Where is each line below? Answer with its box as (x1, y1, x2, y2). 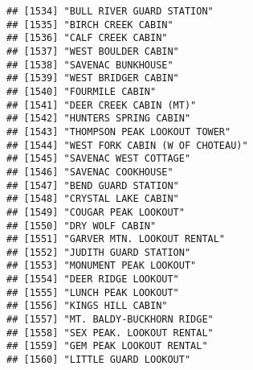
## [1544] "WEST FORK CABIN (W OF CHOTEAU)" (6, 139, 248, 151)
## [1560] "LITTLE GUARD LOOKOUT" (6, 354, 191, 366)
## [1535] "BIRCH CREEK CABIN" (6, 18, 173, 31)
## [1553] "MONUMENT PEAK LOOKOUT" (6, 260, 197, 272)
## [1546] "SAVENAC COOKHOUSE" (6, 166, 173, 178)
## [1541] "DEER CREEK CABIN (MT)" (6, 99, 197, 111)
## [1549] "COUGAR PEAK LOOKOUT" (6, 206, 185, 218)
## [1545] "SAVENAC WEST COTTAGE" (6, 153, 191, 165)
